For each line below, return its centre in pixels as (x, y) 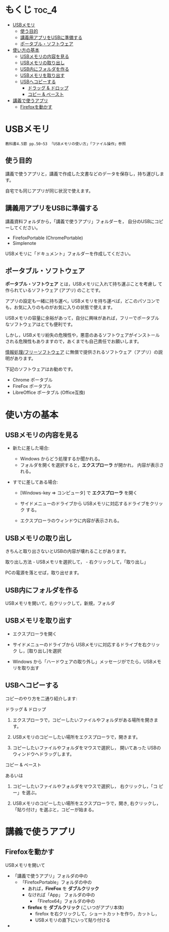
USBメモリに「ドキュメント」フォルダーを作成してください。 (69, 253)
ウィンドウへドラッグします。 (43, 754)
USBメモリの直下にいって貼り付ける (73, 920)
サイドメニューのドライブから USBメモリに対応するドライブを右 (80, 644)
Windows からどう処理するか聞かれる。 (61, 459)
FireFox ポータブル (32, 386)
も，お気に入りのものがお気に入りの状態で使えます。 (60, 307)
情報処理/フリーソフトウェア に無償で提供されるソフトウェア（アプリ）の (82, 352)
